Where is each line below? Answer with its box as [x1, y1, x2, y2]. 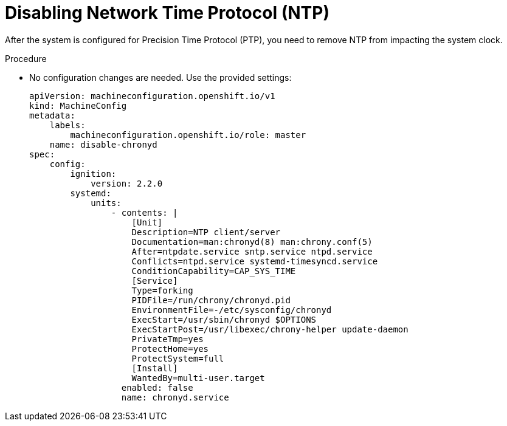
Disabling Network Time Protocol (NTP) [5, 2, 329, 23]
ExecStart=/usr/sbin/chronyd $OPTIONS [131, 314, 317, 325]
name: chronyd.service [121, 392, 229, 402]
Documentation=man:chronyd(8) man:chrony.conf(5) [131, 236, 373, 247]
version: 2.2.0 [91, 178, 163, 188]
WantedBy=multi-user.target [131, 373, 265, 383]
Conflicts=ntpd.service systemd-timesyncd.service [131, 256, 378, 266]
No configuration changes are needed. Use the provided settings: [29, 72, 292, 83]
